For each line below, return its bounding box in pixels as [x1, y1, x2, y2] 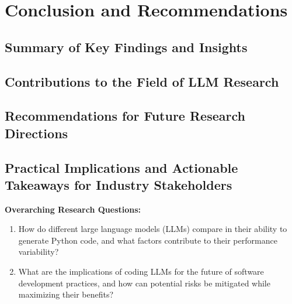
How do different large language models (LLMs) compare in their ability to [18, 223, 287, 235]
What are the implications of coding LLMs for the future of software [18, 265, 264, 278]
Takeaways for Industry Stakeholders [5, 175, 232, 193]
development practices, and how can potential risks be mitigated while [18, 276, 270, 289]
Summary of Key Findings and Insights [5, 37, 248, 56]
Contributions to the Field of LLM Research [5, 72, 279, 90]
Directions [5, 124, 68, 142]
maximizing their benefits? [18, 288, 114, 300]
